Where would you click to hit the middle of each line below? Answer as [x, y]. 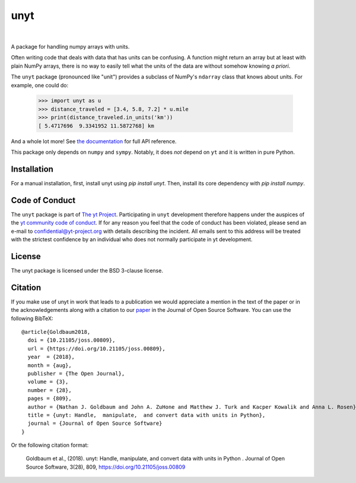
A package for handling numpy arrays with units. [70, 46]
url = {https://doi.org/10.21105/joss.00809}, [96, 348]
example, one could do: [40, 85]
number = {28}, [50, 390]
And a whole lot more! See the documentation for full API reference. [94, 141]
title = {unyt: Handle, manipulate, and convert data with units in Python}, [147, 415]
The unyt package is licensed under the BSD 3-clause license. [87, 270]
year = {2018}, [51, 357]
